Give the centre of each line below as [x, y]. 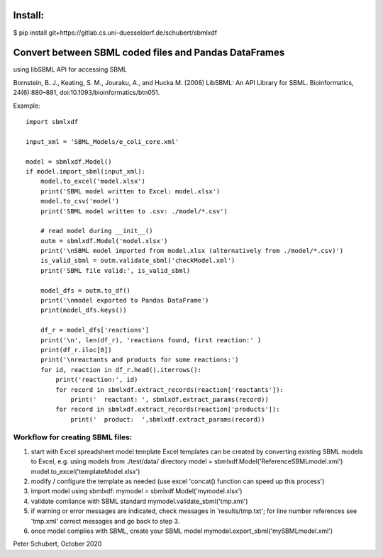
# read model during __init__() [96, 231]
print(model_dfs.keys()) [83, 310]
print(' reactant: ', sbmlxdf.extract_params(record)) [170, 399]
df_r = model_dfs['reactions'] [95, 330]
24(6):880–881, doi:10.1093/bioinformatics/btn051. [87, 93]
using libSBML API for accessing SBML [70, 69]
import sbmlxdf [52, 122]
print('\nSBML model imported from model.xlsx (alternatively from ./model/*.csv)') [192, 251]
